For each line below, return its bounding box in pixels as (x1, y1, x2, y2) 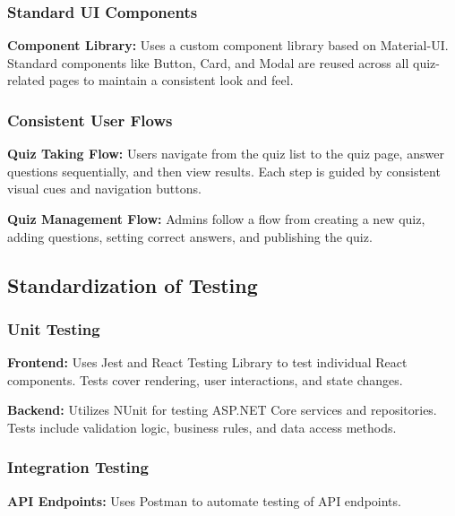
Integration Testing (7, 456, 149, 478)
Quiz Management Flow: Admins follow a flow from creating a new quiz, (7, 210, 425, 228)
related (7, 71, 46, 90)
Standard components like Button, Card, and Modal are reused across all (7, 53, 409, 72)
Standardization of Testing (7, 271, 258, 298)
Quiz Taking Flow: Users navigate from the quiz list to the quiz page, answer (7, 144, 444, 163)
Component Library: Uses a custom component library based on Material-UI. (7, 36, 449, 55)
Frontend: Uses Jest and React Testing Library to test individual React (7, 353, 408, 372)
